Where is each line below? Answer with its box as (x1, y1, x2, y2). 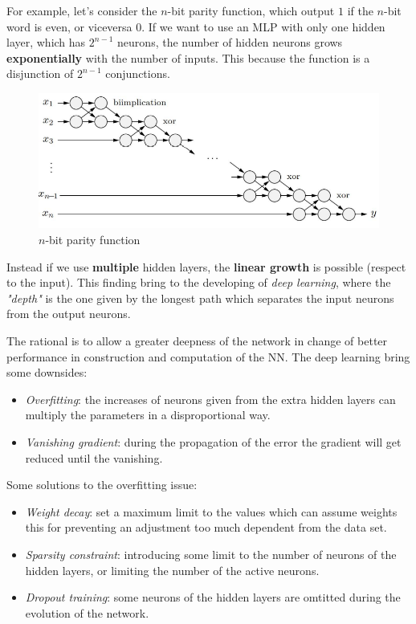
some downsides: (6, 364, 88, 381)
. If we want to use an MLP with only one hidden (141, 18, 385, 35)
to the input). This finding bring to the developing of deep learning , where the (6, 274, 391, 291)
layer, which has (6, 34, 86, 51)
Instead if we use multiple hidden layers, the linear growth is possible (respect (6, 258, 406, 275)
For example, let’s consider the (6, 2, 157, 18)
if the (347, 2, 373, 18)
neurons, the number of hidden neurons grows (117, 34, 343, 51)
